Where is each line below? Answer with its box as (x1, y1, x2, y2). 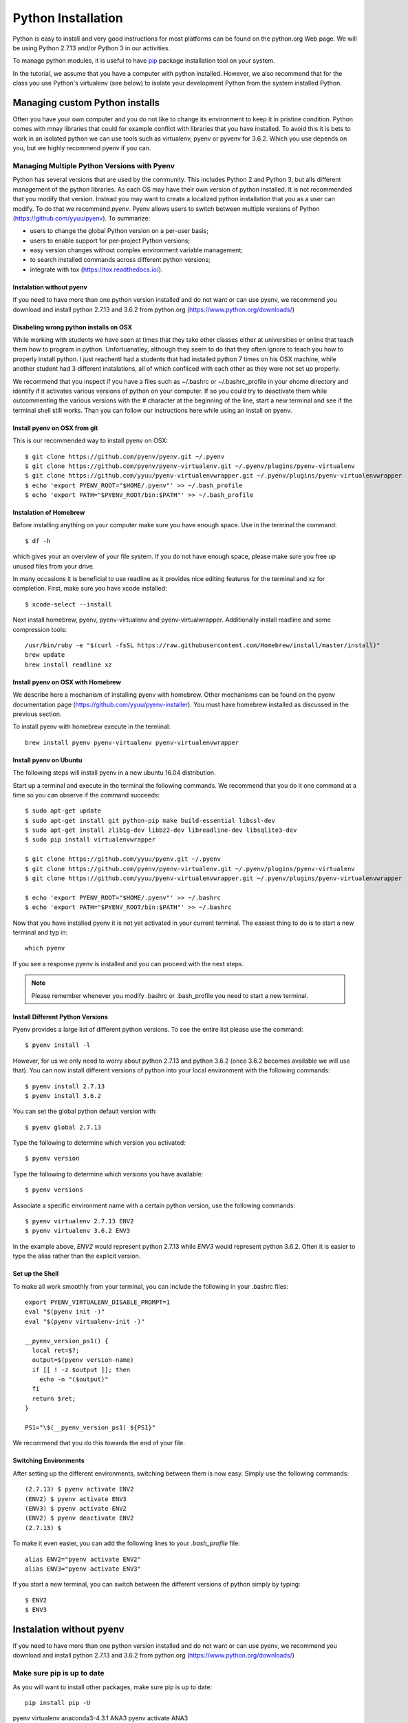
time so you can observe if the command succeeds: (12, 791, 160, 799)
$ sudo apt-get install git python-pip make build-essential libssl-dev (25, 817, 275, 824)
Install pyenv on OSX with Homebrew (12, 677, 122, 686)
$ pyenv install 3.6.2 (25, 1092, 102, 1099)
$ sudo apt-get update (25, 807, 102, 815)
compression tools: (12, 625, 67, 633)
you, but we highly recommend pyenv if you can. (12, 144, 151, 152)
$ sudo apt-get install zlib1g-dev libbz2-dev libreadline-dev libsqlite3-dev (25, 826, 297, 834)
